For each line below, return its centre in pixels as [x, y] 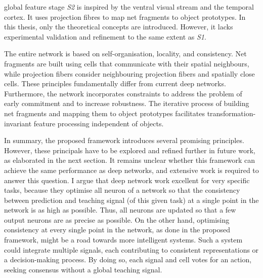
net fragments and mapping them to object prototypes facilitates [104, 113]
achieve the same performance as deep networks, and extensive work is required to [131, 170]
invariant [18, 123]
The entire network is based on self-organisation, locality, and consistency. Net [125, 54]
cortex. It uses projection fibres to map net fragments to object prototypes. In [125, 16]
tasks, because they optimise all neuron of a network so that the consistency [122, 190]
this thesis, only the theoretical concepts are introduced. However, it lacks [119, 27]
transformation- [231, 113]
